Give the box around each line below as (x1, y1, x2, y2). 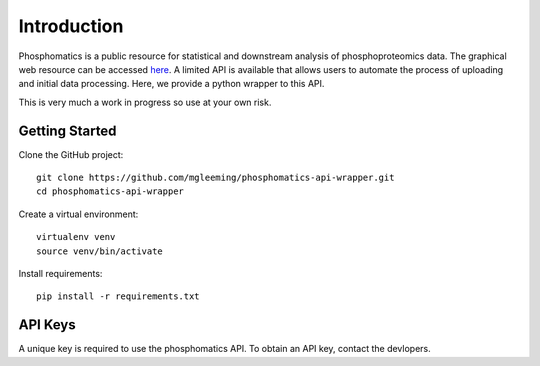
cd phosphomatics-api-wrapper (36, 186, 185, 197)
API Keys (18, 316, 76, 334)
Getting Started (18, 122, 117, 139)
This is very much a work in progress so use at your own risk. (18, 96, 272, 108)
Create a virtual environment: (18, 208, 139, 220)
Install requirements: (18, 267, 103, 279)
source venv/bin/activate (36, 245, 164, 257)
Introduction (18, 15, 124, 37)
